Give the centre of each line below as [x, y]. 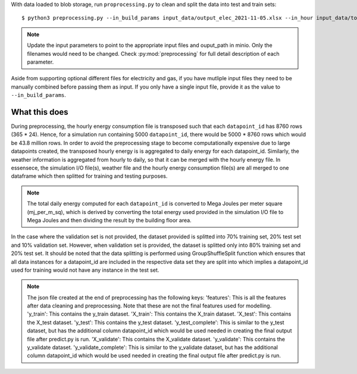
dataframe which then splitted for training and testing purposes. [89, 176]
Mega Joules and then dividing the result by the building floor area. [109, 220]
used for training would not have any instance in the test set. [85, 270]
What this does [40, 112]
